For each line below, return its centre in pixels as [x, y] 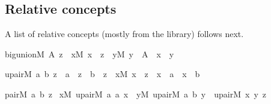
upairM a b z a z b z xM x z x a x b [102, 74]
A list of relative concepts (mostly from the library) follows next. [124, 34]
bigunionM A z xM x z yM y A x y [90, 53]
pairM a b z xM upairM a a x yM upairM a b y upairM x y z [136, 94]
